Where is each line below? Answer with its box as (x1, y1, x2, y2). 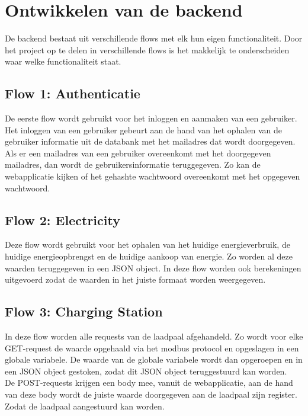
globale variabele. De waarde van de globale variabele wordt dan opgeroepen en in (5, 353, 303, 366)
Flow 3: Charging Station (5, 302, 163, 321)
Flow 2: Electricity (5, 210, 120, 229)
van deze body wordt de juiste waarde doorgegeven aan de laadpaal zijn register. (5, 388, 297, 401)
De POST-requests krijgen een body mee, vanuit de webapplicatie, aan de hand (5, 376, 293, 389)
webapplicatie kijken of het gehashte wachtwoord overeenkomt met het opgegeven (5, 170, 300, 183)
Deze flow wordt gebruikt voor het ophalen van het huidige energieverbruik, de (5, 238, 290, 251)
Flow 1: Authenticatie (5, 84, 140, 103)
